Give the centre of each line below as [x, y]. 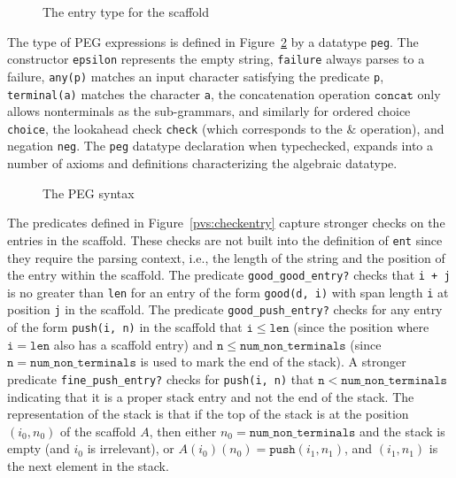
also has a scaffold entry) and [133, 344]
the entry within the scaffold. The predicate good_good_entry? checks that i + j [229, 275]
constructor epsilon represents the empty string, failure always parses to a [216, 59]
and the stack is [402, 431]
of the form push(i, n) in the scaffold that [125, 327]
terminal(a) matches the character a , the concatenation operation [189, 93]
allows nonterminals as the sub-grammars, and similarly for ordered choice [209, 111]
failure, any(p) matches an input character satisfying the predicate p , [196, 76]
